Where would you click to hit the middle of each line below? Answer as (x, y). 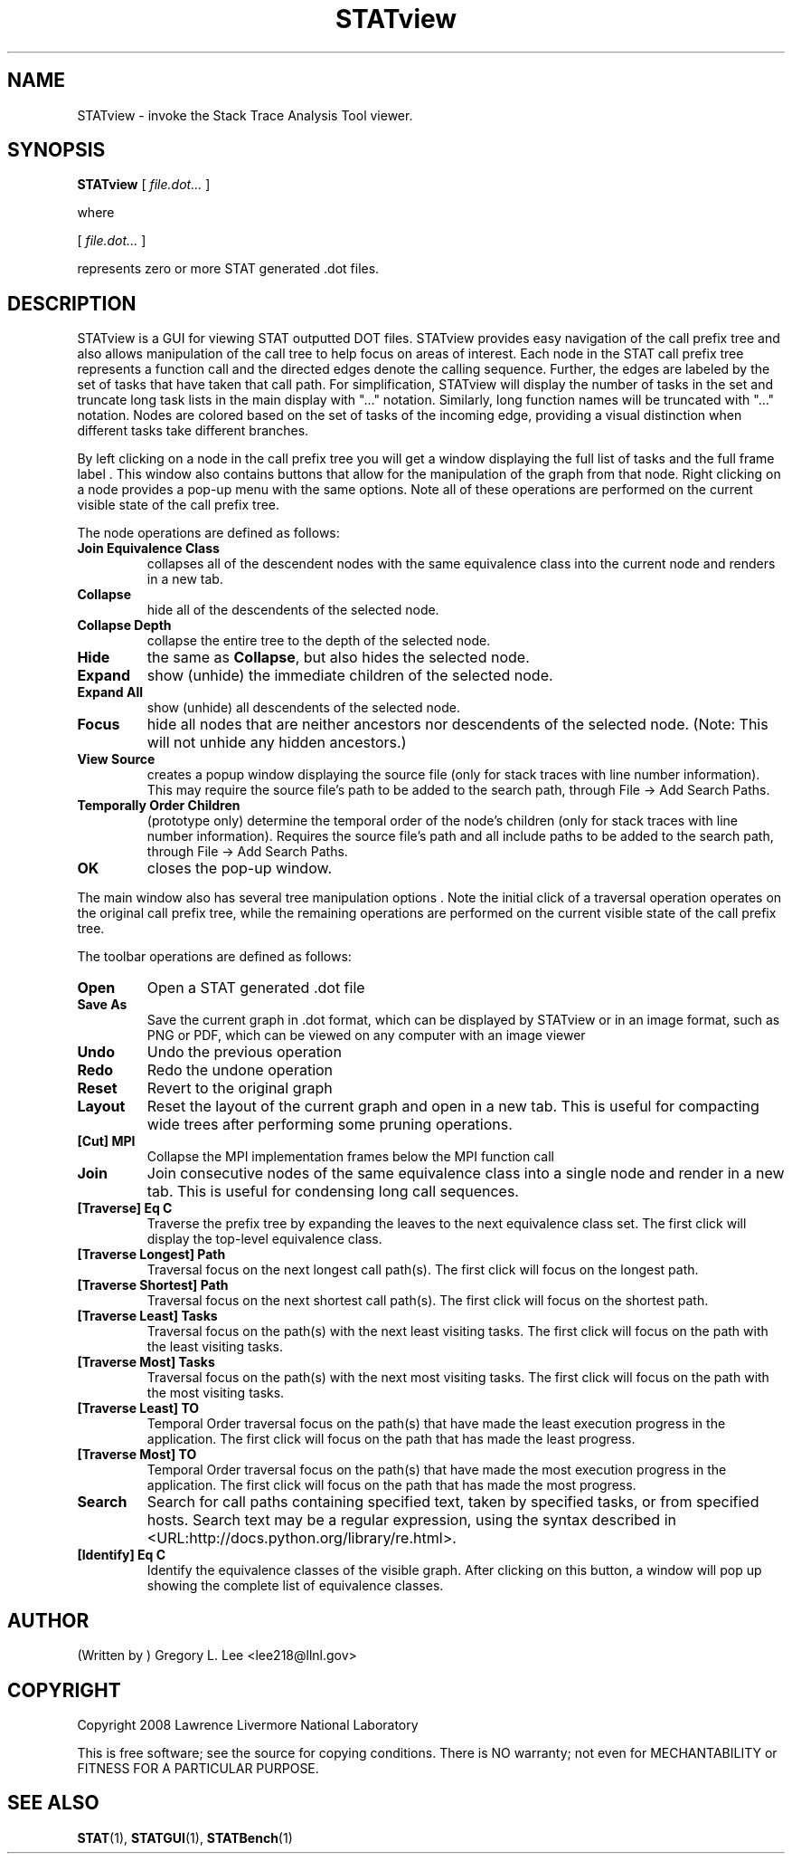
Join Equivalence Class (148, 549)
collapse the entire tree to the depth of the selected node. (319, 641)
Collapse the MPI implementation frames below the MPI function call (350, 1157)
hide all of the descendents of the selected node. (293, 610)
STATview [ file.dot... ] (144, 185)
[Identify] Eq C (121, 1555)
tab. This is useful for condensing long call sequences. (333, 1192)
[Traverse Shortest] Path (153, 1285)
